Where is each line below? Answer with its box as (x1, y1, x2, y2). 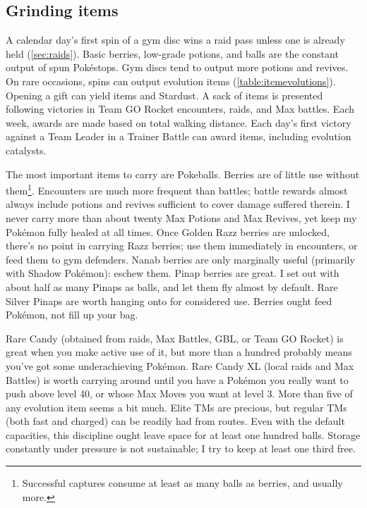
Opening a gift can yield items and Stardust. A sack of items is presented (6, 87, 323, 102)
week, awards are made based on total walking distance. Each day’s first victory (6, 115, 351, 130)
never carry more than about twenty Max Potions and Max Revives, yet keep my (6, 210, 357, 225)
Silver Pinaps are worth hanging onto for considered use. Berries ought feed (6, 293, 332, 308)
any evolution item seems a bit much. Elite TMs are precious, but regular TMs (6, 399, 347, 414)
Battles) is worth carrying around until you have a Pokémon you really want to (6, 372, 349, 387)
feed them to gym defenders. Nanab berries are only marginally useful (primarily (6, 252, 355, 266)
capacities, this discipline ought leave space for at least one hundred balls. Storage (6, 427, 361, 442)
